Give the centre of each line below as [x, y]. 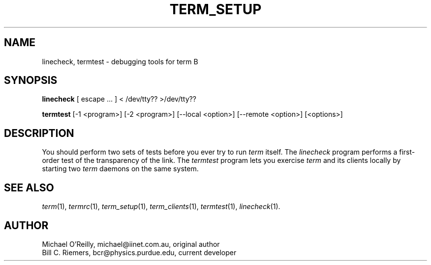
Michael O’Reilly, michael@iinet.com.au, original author [131, 244]
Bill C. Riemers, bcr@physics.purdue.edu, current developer [139, 252]
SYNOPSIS [31, 80]
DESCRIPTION [39, 133]
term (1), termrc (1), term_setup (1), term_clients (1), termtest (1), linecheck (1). [161, 207]
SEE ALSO [29, 187]
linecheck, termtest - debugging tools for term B [120, 61]
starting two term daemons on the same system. [120, 169]
